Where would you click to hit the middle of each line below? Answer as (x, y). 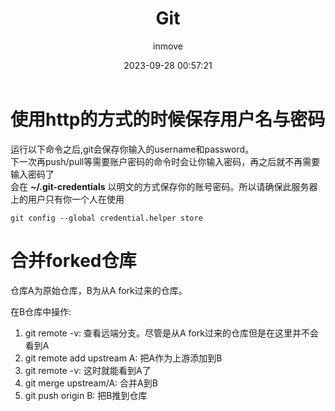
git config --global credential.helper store (106, 218)
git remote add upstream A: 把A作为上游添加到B (123, 358)
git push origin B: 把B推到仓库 (86, 395)
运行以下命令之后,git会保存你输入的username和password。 (132, 149)
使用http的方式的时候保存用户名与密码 (168, 119)
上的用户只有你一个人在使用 (67, 199)
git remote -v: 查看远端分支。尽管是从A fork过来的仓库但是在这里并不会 (171, 333)
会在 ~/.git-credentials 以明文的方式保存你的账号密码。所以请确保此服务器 (164, 186)
